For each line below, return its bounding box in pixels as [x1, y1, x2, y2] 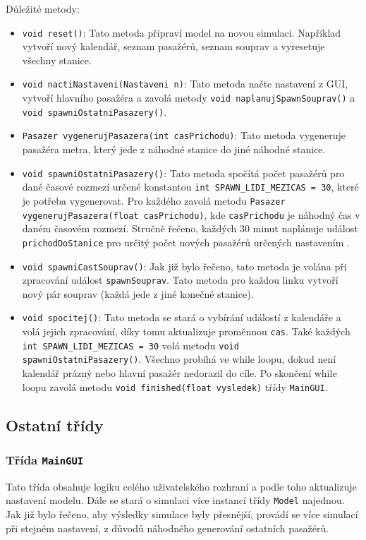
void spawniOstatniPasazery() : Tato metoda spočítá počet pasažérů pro [22, 165, 345, 180]
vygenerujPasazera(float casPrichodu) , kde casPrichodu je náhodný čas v [22, 207, 360, 222]
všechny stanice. [22, 52, 92, 67]
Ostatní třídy [6, 414, 104, 436]
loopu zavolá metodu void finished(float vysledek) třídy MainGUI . [22, 379, 328, 394]
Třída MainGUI [6, 451, 84, 469]
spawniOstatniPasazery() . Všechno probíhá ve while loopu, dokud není [22, 352, 336, 366]
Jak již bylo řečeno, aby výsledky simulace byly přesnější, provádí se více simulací [6, 507, 358, 522]
